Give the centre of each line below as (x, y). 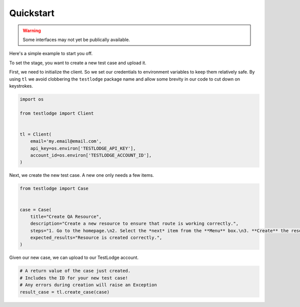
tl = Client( (36, 134)
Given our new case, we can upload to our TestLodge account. (74, 257)
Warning (32, 31)
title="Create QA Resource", (66, 216)
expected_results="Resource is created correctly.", (96, 238)
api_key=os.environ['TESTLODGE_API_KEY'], (83, 148)
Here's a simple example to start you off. (51, 54)
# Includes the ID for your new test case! (74, 278)
